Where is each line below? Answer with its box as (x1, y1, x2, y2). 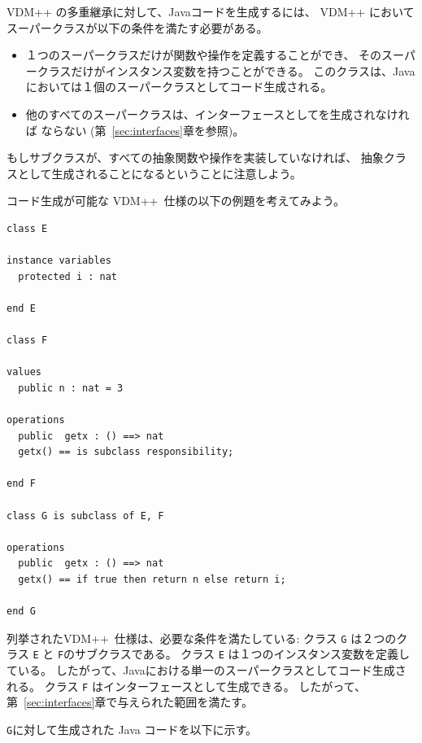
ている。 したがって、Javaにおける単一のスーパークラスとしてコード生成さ (7, 662, 407, 679)
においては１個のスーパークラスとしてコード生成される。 (25, 78, 333, 95)
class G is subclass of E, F (7, 509, 164, 522)
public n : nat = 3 (18, 382, 124, 394)
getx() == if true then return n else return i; (18, 574, 286, 585)
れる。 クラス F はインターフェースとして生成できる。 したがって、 (7, 677, 366, 694)
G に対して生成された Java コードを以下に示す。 (7, 720, 258, 737)
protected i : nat (18, 270, 118, 282)
